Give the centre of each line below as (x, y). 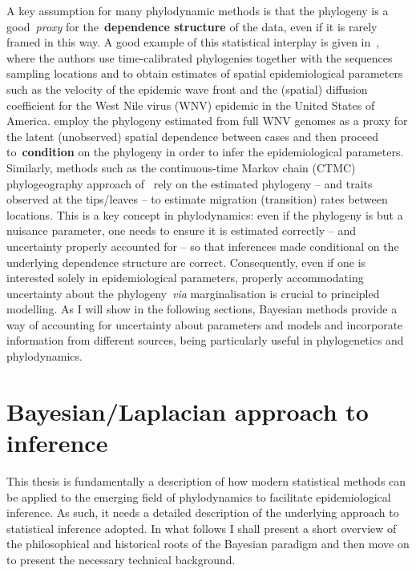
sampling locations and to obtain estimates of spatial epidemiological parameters (205, 73)
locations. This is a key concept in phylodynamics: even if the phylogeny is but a (205, 214)
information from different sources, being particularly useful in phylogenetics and (205, 340)
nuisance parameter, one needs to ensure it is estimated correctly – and (182, 230)
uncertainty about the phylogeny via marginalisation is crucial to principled (193, 293)
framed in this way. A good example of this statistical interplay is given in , (193, 42)
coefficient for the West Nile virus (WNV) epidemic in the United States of (191, 105)
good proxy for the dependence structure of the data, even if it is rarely (192, 26)
